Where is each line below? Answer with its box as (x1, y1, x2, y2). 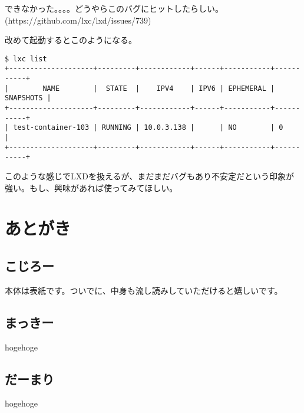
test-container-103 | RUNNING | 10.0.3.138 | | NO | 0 (13, 123, 283, 132)
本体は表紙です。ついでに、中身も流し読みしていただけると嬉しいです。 (5, 284, 283, 296)
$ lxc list (5, 54, 47, 63)
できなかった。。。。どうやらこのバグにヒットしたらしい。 (5, 2, 223, 14)
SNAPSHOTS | (5, 94, 51, 103)
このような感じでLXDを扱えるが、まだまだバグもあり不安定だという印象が (5, 170, 294, 182)
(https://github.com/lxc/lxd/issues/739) (5, 14, 151, 26)
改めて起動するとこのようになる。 (5, 34, 137, 46)
